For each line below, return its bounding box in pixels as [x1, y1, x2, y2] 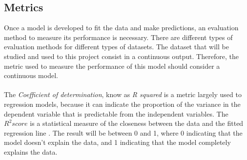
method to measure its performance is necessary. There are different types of [4, 32, 233, 42]
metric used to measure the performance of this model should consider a [4, 60, 220, 71]
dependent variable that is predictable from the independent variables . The [4, 108, 228, 119]
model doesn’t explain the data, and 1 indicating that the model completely [4, 137, 231, 147]
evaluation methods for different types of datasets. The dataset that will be [4, 41, 229, 52]
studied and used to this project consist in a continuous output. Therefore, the [4, 51, 239, 61]
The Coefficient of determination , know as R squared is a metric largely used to [4, 89, 242, 100]
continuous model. [4, 70, 58, 80]
